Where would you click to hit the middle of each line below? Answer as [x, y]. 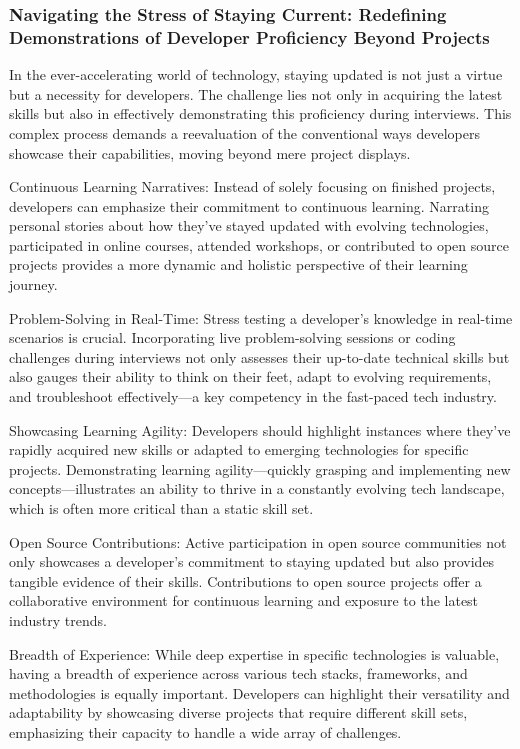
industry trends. [58, 619]
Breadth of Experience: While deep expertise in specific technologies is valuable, [254, 653]
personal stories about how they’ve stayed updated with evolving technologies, [249, 225]
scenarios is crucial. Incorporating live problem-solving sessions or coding [232, 337]
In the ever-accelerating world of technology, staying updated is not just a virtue [256, 74]
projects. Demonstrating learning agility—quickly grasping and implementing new [260, 468]
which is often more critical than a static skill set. [161, 508]
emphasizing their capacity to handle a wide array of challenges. [205, 731]
